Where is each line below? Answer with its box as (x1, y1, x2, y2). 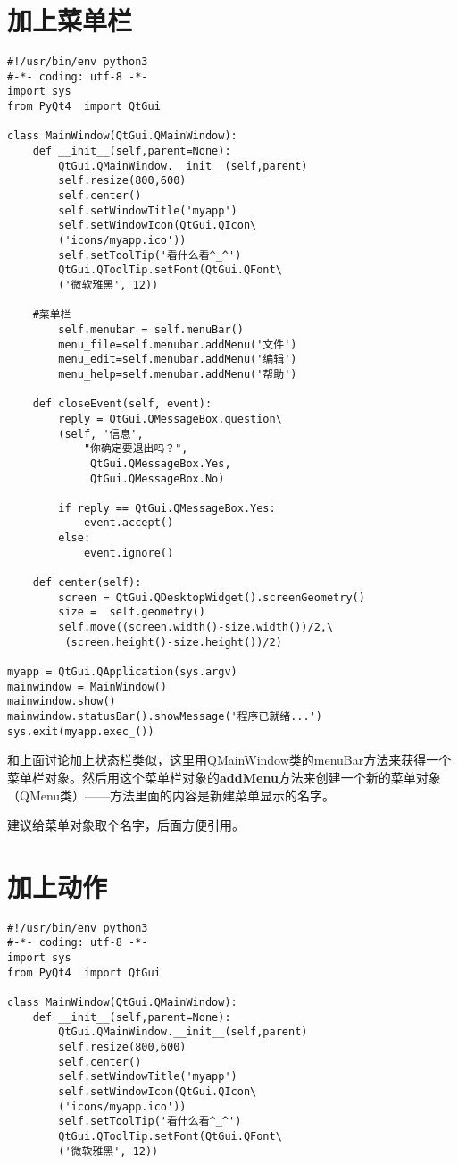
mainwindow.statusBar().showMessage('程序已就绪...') (7, 710, 322, 723)
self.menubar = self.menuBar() (58, 322, 244, 336)
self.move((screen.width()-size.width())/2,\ (58, 621, 334, 634)
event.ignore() (83, 546, 174, 559)
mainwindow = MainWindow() (7, 680, 167, 693)
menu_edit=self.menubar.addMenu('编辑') (58, 353, 297, 366)
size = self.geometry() (58, 606, 205, 619)
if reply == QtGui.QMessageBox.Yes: (58, 501, 276, 515)
